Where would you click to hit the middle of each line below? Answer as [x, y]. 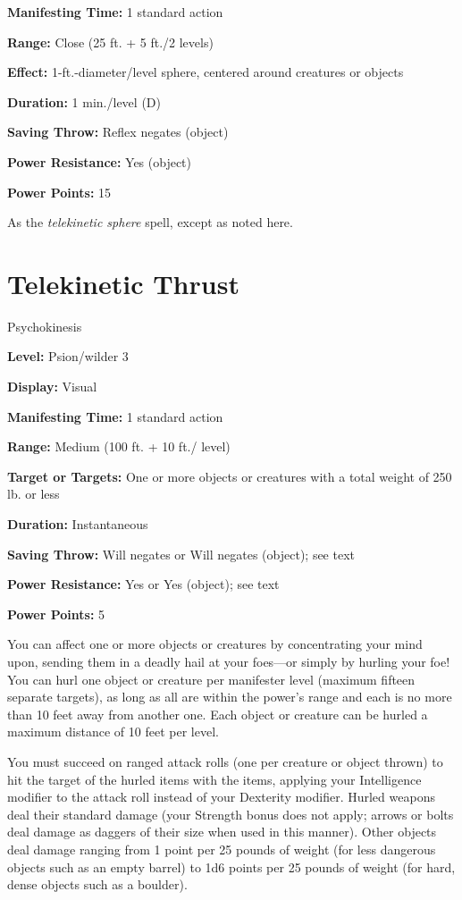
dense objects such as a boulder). [97, 884]
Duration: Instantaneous [78, 524]
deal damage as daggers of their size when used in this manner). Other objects [222, 832]
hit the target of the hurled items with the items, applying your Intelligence [214, 779]
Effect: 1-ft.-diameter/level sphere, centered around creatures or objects [206, 72]
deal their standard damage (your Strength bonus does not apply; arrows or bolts [231, 814]
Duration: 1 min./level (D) [84, 101]
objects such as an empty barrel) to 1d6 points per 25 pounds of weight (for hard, [231, 866]
